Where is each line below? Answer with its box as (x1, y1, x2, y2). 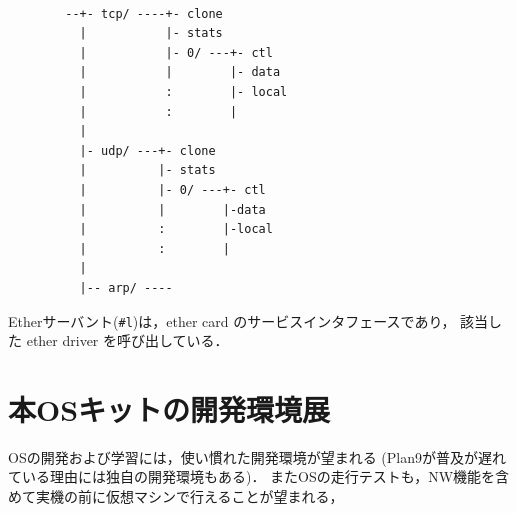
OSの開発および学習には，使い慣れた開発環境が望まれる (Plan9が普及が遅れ (8, 446, 506, 467)
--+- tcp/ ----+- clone (65, 6, 223, 21)
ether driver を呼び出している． (26, 330, 229, 351)
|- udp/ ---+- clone (79, 143, 216, 158)
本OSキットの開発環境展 (8, 388, 331, 429)
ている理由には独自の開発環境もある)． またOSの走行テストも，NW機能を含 (8, 466, 510, 487)
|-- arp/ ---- (79, 280, 173, 295)
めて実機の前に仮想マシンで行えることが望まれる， (8, 486, 344, 507)
